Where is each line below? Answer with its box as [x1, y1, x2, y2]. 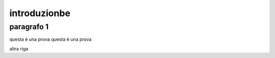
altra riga [9, 45, 29, 51]
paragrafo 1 [9, 22, 49, 31]
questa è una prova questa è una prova [9, 36, 92, 42]
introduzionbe [9, 8, 71, 19]
